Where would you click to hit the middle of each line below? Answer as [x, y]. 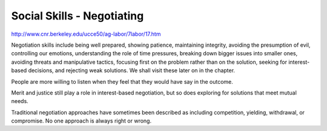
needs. [20, 101]
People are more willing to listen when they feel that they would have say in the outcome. [122, 81]
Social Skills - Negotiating [78, 16]
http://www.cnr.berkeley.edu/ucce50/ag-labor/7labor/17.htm [86, 34]
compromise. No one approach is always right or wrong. [81, 121]
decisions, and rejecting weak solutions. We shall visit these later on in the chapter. [132, 70]
